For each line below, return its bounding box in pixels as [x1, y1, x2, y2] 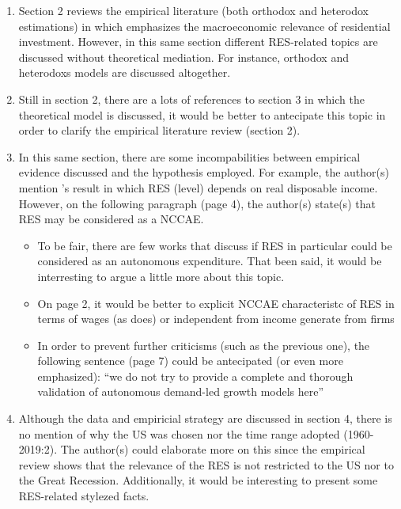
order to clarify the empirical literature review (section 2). [18, 122, 301, 139]
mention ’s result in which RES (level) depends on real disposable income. [18, 179, 378, 196]
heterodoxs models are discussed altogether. [18, 64, 231, 81]
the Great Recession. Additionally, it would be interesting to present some [18, 472, 378, 488]
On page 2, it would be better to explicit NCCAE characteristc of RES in [37, 294, 395, 311]
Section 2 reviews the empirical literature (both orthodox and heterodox [18, 2, 369, 18]
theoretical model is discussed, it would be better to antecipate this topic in [18, 106, 386, 123]
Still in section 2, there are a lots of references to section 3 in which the [18, 90, 365, 107]
